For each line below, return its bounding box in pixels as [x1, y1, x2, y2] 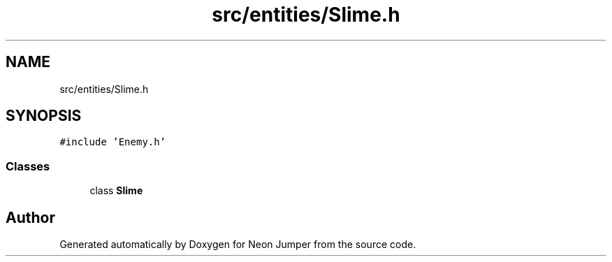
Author [6, 208, 55, 226]
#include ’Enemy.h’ [59, 136, 166, 148]
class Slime [89, 184, 143, 197]
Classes [6, 159, 50, 173]
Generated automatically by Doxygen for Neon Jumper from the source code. [59, 238, 416, 251]
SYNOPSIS [6, 107, 82, 125]
